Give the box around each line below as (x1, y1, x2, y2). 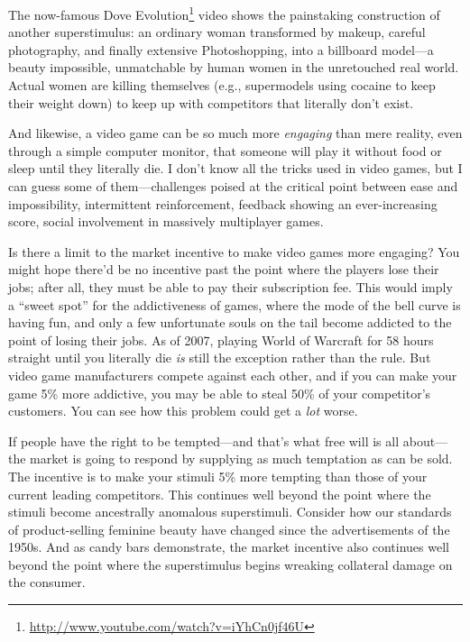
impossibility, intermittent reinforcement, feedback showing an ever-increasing (8, 194, 438, 213)
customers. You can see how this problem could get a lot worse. (8, 401, 358, 420)
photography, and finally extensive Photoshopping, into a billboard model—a (8, 40, 434, 59)
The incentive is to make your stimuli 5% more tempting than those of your (8, 466, 428, 485)
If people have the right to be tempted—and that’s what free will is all (8, 431, 400, 450)
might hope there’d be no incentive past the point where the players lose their (8, 260, 439, 279)
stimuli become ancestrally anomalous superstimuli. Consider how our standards (8, 502, 452, 521)
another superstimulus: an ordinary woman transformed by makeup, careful (8, 23, 426, 41)
